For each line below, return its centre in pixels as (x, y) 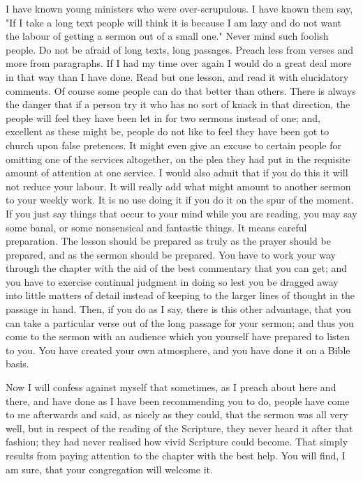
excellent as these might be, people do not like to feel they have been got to (168, 131)
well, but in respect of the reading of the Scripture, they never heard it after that (179, 428)
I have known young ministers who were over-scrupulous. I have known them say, (179, 8)
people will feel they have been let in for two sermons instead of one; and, (163, 117)
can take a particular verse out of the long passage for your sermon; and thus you (180, 322)
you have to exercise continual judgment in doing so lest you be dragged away (172, 281)
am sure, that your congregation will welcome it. (109, 469)
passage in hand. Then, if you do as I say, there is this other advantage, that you (178, 309)
